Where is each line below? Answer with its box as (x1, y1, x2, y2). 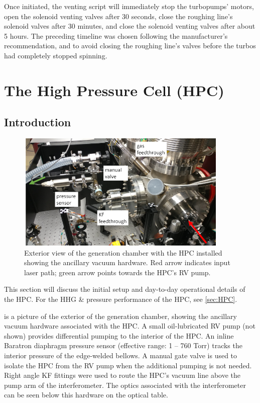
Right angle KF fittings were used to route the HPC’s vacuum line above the (4, 370, 241, 380)
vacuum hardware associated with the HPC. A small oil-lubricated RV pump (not (4, 320, 255, 331)
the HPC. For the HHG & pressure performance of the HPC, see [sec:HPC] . (4, 294, 237, 304)
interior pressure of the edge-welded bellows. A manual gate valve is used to (4, 350, 237, 361)
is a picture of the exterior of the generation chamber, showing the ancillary (4, 310, 237, 321)
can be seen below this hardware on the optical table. (4, 389, 168, 400)
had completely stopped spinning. (4, 50, 107, 60)
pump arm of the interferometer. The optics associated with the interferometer (4, 379, 246, 390)
